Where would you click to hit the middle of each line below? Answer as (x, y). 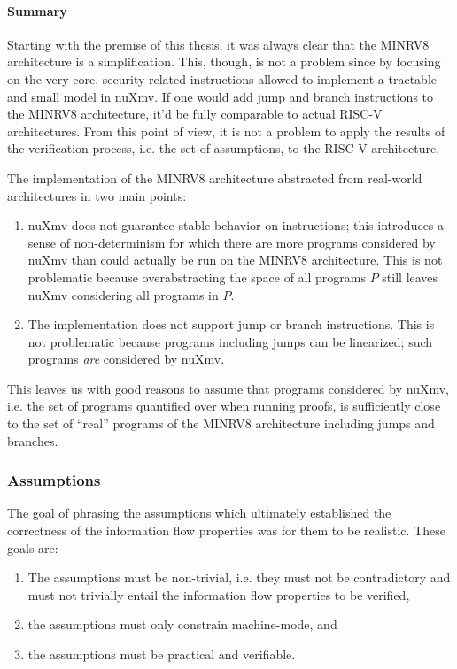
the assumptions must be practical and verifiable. (162, 654)
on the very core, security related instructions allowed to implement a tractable (222, 78)
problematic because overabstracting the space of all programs (197, 277)
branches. (33, 440)
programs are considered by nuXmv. (126, 359)
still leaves (410, 277)
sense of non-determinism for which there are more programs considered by (232, 242)
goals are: (33, 547)
